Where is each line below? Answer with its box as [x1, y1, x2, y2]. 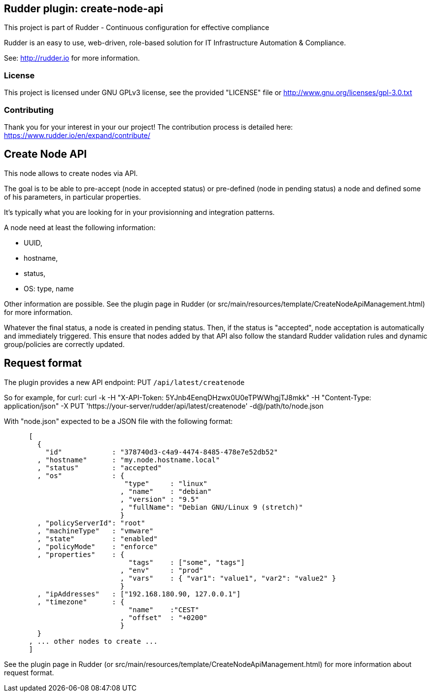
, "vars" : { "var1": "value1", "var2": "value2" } [120, 574, 336, 582]
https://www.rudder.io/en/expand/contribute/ [4, 131, 150, 139]
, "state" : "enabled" [37, 534, 158, 543]
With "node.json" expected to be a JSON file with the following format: [4, 417, 233, 425]
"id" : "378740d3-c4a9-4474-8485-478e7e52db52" [45, 448, 278, 456]
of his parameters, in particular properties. [4, 192, 141, 201]
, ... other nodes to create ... [29, 637, 158, 645]
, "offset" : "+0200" [120, 613, 208, 622]
